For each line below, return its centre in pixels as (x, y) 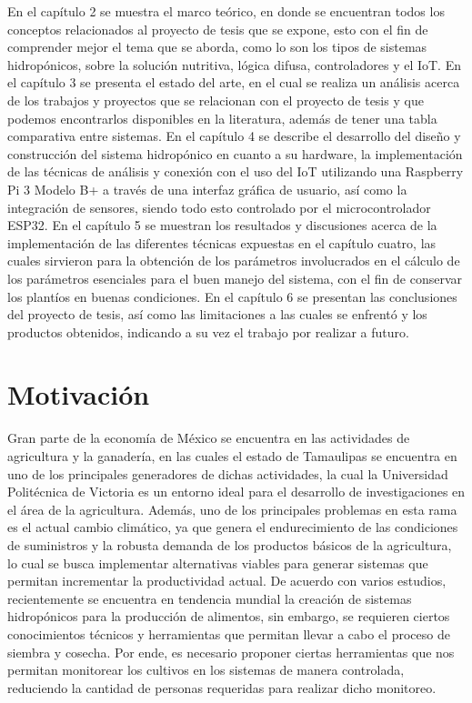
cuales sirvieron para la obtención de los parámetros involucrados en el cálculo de (234, 261)
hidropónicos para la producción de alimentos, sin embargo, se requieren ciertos (229, 616)
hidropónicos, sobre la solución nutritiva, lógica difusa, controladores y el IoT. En (234, 64)
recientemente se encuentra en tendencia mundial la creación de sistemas (210, 598)
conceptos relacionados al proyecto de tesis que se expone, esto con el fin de (218, 29)
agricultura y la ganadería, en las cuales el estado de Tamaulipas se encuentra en (232, 456)
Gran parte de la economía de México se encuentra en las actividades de (209, 438)
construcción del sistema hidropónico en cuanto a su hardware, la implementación (235, 153)
